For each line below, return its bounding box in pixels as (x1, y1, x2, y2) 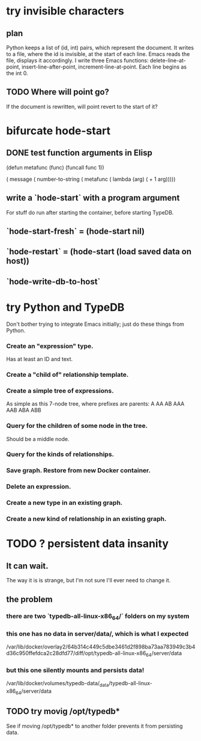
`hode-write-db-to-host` (6, 276, 101, 287)
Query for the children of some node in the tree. (6, 422, 148, 430)
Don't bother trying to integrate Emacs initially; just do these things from (6, 320, 185, 328)
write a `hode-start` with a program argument (6, 193, 180, 203)
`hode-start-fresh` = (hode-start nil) (6, 227, 145, 237)
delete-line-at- (149, 57, 186, 64)
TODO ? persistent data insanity (6, 537, 169, 550)
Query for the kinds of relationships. (6, 450, 115, 459)
